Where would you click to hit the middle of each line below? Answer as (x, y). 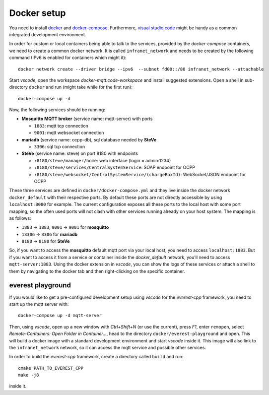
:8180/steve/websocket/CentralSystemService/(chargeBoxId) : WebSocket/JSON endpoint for (140, 174)
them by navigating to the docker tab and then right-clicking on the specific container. (97, 271)
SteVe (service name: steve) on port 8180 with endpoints (80, 153)
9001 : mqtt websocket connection (69, 133)
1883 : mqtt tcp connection (61, 126)
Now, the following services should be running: (57, 110)
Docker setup (37, 13)
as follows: (20, 218)
